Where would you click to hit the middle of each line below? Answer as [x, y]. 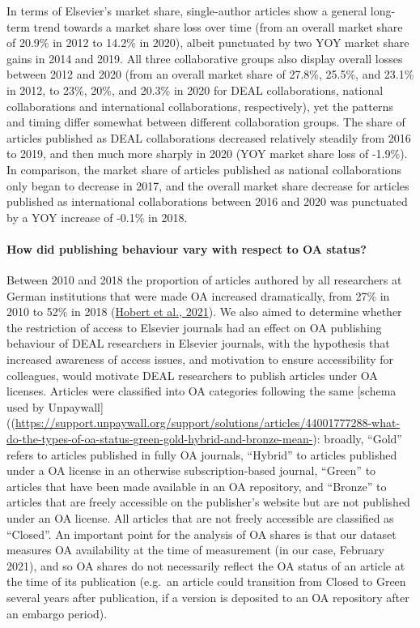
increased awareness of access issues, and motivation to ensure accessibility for [200, 359]
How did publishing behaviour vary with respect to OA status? [187, 248]
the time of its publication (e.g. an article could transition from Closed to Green [206, 581]
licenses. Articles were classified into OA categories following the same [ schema [202, 391]
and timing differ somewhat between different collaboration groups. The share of [206, 122]
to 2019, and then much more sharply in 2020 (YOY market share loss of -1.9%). [207, 154]
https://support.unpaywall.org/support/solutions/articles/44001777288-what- [208, 423]
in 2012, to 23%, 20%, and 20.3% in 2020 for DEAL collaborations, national [195, 90]
